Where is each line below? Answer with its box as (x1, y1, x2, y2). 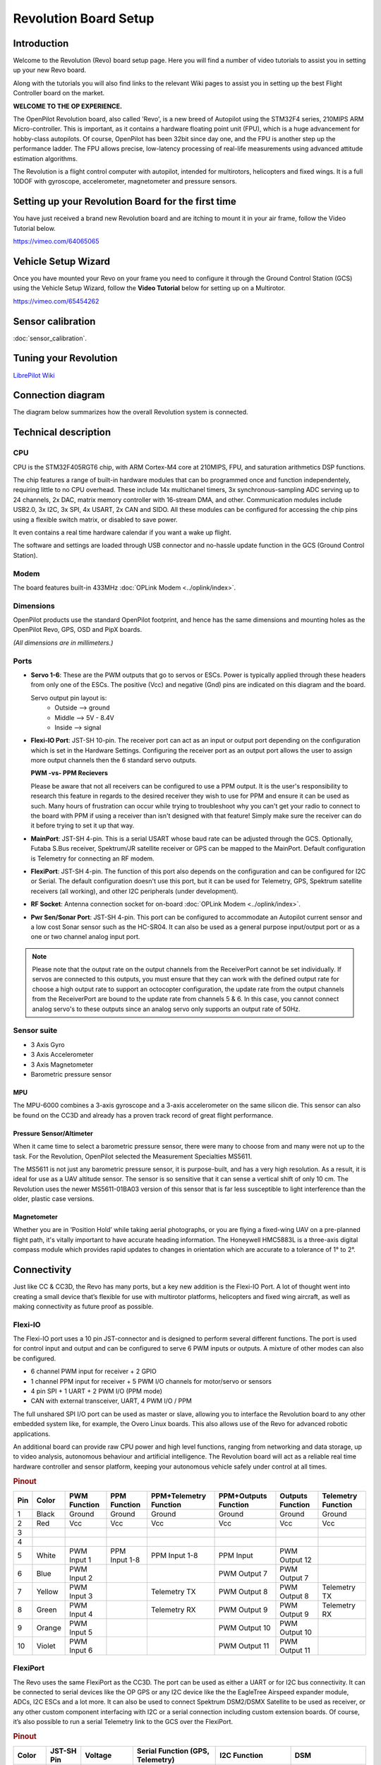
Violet (36, 1641, 56, 1651)
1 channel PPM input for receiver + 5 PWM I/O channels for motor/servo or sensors (30, 1377, 272, 1385)
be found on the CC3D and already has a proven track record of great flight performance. (13, 1111, 274, 1119)
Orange (36, 1622, 61, 1632)
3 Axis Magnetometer (30, 1060, 94, 1069)
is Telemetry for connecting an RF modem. (30, 854, 155, 863)
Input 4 (69, 1609, 93, 1619)
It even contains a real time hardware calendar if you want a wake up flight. (13, 528, 232, 537)
